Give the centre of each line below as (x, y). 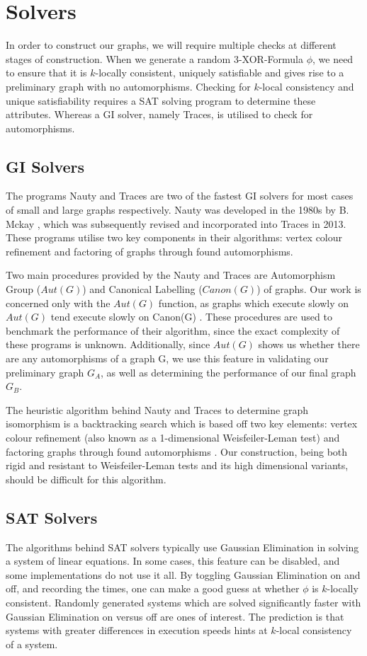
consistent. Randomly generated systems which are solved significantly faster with (183, 602)
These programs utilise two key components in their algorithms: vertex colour (174, 237)
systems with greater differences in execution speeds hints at (137, 630)
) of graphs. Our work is (309, 289)
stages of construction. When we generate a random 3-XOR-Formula (154, 58)
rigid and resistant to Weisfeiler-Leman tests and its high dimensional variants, (177, 465)
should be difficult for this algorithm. (86, 479)
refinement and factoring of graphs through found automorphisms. (149, 251)
